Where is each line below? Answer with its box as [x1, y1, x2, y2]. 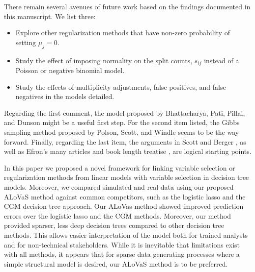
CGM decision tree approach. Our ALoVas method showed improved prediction [4, 201, 244, 211]
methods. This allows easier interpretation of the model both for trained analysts [4, 229, 248, 240]
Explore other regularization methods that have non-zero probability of [15, 27, 230, 38]
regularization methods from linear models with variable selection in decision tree [4, 172, 249, 182]
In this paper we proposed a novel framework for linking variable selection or [4, 162, 235, 173]
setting [15, 37, 36, 47]
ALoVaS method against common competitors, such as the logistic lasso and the [4, 191, 246, 201]
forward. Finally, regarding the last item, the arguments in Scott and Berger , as [4, 136, 246, 147]
